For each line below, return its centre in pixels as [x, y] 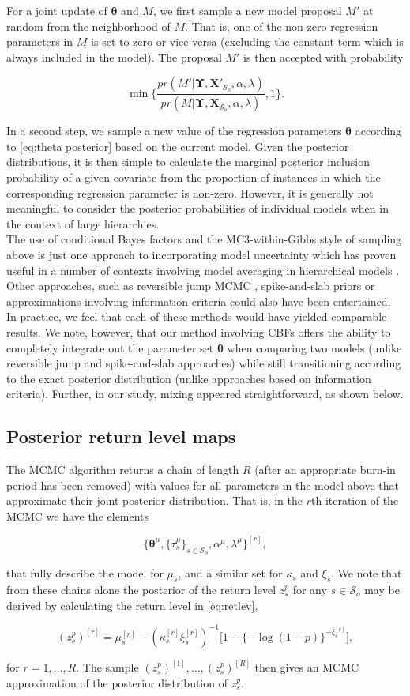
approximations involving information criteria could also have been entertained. [199, 301]
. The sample [107, 667]
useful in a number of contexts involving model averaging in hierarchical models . [203, 270]
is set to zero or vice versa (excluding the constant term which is [247, 41]
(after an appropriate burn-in [325, 470]
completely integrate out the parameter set [110, 347]
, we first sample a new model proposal [247, 10]
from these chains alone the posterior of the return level [141, 589]
